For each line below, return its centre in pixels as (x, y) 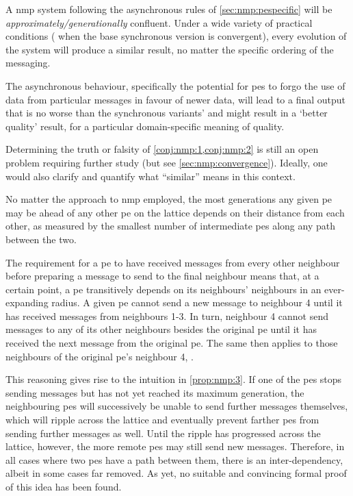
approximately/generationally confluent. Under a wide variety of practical (159, 22)
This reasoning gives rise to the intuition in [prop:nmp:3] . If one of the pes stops (174, 379)
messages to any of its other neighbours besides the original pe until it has (161, 329)
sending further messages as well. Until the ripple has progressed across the (163, 433)
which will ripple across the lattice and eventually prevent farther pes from (162, 420)
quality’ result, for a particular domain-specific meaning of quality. (145, 126)
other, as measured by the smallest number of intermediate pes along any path (170, 226)
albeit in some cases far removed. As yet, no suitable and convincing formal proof (176, 473)
